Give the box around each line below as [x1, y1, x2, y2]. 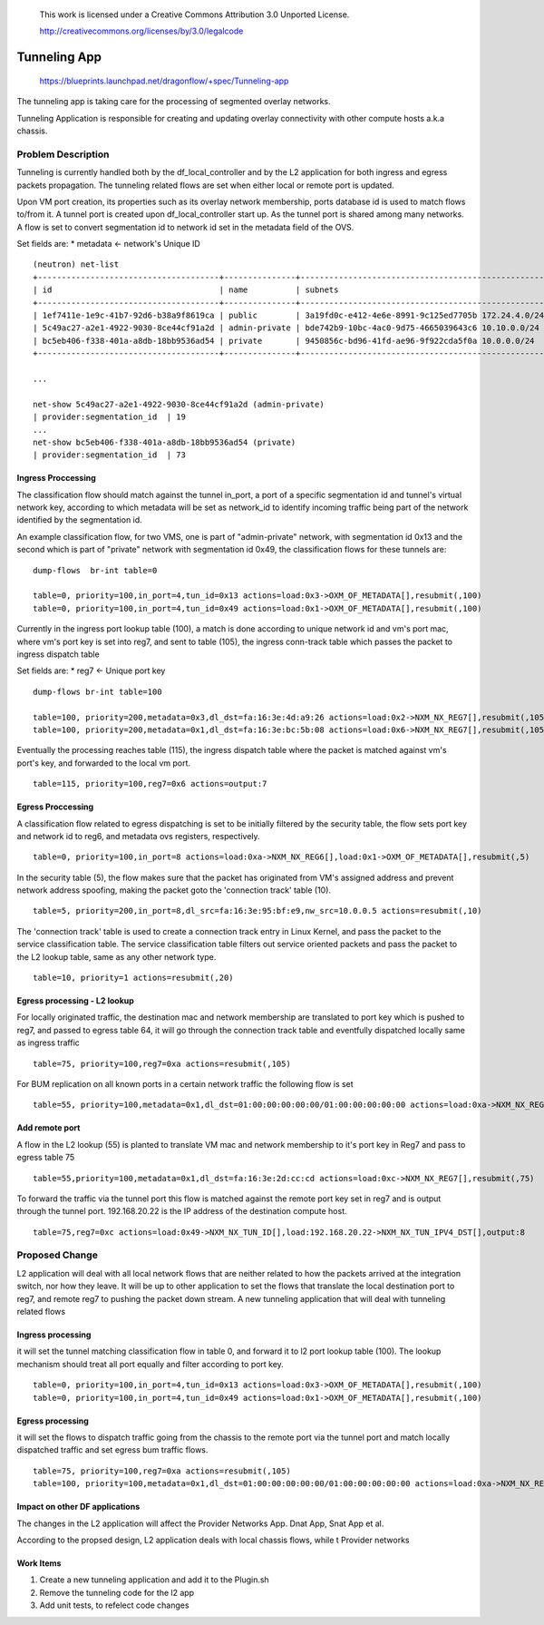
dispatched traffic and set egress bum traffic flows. [16, 1444, 209, 1455]
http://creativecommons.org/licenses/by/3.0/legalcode [39, 25, 244, 36]
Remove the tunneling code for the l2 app [39, 1587, 195, 1598]
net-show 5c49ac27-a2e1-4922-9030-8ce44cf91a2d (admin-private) [33, 399, 325, 409]
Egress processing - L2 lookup [16, 995, 135, 1006]
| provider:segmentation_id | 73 [33, 450, 186, 460]
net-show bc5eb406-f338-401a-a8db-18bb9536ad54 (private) [33, 436, 296, 447]
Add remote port [16, 1122, 81, 1133]
